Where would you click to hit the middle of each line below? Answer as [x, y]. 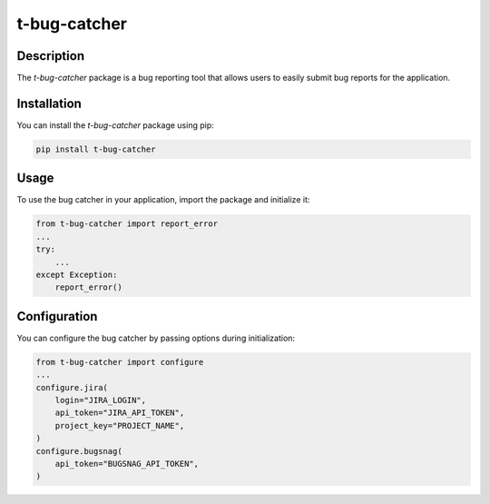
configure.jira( [72, 387]
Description [51, 56]
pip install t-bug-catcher [96, 149]
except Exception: [77, 275]
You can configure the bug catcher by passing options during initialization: [156, 338]
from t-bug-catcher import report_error [127, 224]
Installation [49, 103]
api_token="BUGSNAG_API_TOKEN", [127, 464]
